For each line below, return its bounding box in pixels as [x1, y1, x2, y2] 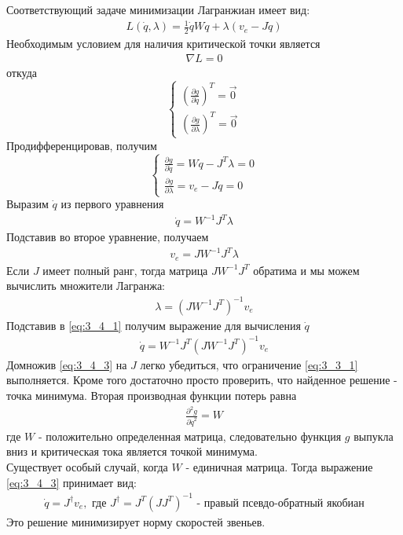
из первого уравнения [60, 196, 164, 212]
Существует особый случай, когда [6, 459, 168, 475]
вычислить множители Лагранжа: [6, 277, 165, 294]
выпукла [354, 427, 394, 444]
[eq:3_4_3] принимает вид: [6, 474, 137, 490]
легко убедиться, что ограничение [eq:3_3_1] [140, 356, 358, 372]
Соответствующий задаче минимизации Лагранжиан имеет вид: [6, 2, 310, 17]
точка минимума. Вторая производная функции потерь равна [6, 387, 297, 403]
